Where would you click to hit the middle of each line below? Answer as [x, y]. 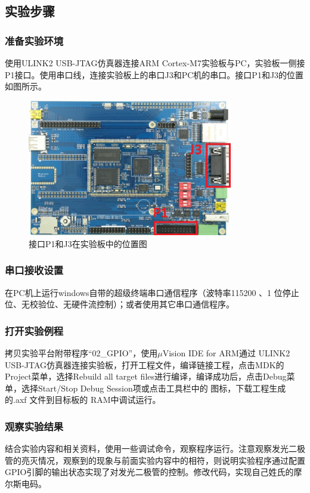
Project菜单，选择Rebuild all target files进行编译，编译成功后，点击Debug [146, 376]
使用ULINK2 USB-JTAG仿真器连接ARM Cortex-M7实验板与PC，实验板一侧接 [155, 63]
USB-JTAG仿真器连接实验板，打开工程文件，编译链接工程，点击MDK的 [145, 364]
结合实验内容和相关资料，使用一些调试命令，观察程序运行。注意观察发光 [147, 449]
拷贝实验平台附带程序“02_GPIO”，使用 [81, 353]
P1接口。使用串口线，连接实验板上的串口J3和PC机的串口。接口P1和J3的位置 [154, 74]
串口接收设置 [34, 270]
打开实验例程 [34, 330]
